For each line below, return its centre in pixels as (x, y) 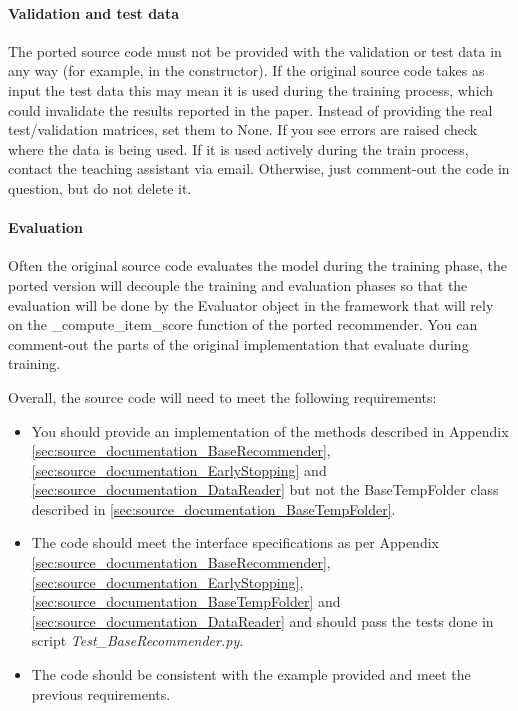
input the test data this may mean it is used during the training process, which (251, 89)
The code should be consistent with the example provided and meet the (251, 674)
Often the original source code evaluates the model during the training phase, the (257, 265)
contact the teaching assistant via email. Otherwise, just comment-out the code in (259, 168)
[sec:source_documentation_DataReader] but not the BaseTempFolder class (265, 489)
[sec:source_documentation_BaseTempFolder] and (186, 601)
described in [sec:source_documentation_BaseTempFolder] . (213, 508)
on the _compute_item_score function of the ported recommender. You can (243, 324)
